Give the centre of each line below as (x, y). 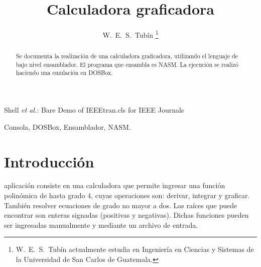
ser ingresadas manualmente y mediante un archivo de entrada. (101, 225)
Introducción (49, 161)
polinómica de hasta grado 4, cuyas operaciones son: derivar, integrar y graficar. (127, 195)
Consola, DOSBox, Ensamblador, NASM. (68, 126)
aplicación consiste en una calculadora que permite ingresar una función (115, 185)
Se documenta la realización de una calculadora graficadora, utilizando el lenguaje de (127, 56)
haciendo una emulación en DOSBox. (64, 73)
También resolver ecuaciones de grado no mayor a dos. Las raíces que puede (121, 205)
